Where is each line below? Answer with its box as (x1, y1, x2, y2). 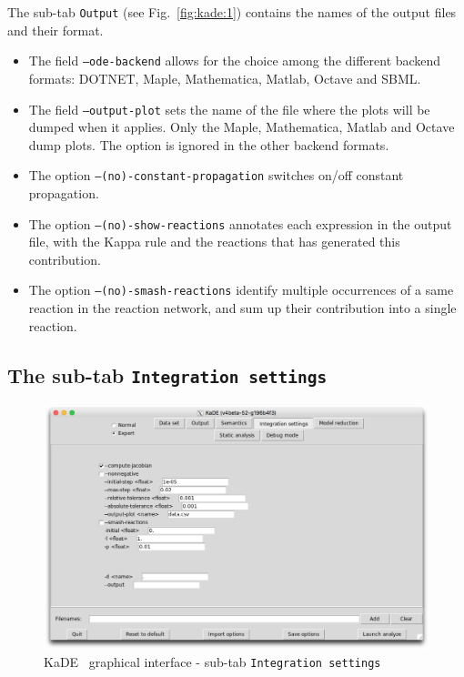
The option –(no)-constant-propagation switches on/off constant (28, 166, 404, 185)
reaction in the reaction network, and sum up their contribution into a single (28, 298, 457, 318)
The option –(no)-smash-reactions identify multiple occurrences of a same (28, 280, 454, 299)
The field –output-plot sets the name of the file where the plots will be (28, 99, 430, 118)
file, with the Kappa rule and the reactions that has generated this (28, 232, 400, 251)
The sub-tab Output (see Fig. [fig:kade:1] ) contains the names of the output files (7, 3, 457, 21)
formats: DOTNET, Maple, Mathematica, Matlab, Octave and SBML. (28, 68, 421, 87)
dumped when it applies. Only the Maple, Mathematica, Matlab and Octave (28, 117, 455, 136)
